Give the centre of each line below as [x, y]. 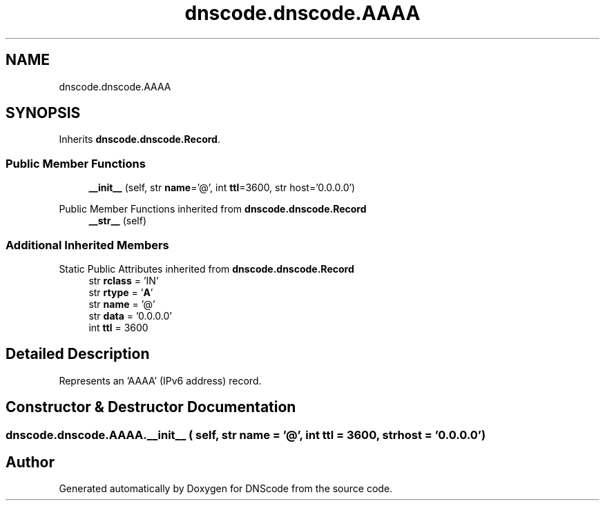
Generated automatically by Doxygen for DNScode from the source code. [226, 489]
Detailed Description [78, 354]
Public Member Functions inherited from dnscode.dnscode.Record [213, 209]
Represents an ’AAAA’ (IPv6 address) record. [160, 380]
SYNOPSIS [43, 113]
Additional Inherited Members [87, 245]
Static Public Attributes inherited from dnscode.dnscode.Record [207, 269]
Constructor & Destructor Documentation [151, 407]
